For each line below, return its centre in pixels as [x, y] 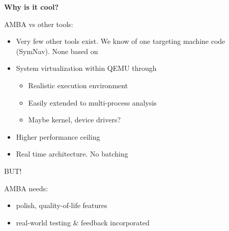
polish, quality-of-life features [62, 205]
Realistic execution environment [78, 85]
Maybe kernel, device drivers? [75, 120]
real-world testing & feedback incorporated [83, 222]
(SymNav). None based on [57, 51]
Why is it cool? [32, 7]
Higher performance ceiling [58, 136]
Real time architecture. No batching [72, 154]
